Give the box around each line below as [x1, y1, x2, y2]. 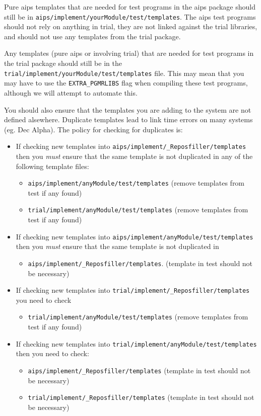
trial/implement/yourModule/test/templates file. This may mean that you [4, 67, 244, 78]
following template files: [16, 160, 89, 171]
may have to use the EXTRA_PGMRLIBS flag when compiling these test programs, [4, 77, 248, 88]
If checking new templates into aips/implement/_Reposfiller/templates [16, 141, 246, 151]
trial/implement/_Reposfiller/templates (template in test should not [28, 392, 254, 402]
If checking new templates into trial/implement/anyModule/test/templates [16, 338, 257, 349]
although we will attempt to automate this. [4, 87, 138, 98]
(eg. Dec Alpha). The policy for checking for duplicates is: [4, 124, 183, 134]
